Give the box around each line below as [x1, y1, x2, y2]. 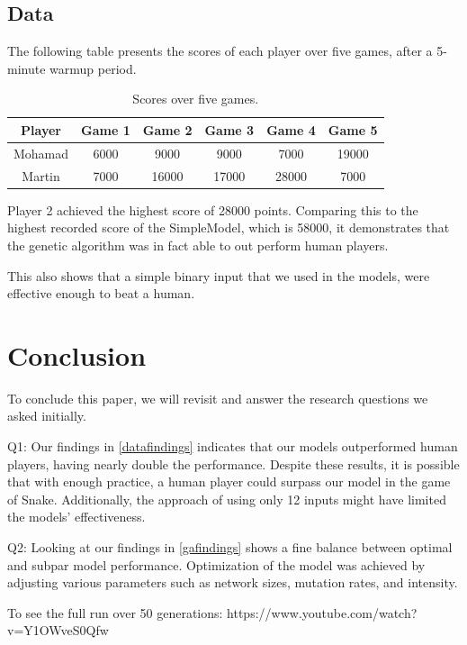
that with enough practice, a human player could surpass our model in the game [7, 472, 451, 491]
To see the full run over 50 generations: [7, 603, 223, 622]
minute [7, 59, 46, 77]
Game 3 [204, 120, 255, 139]
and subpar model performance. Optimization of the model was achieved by [7, 555, 426, 574]
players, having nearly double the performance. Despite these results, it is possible [7, 454, 460, 473]
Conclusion [7, 336, 147, 373]
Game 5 [328, 120, 378, 139]
